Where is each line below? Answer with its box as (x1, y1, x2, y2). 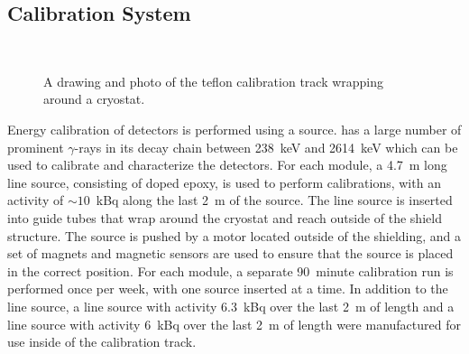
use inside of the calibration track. (7, 332, 197, 351)
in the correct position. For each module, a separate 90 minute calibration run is (7, 261, 454, 280)
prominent (7, 137, 64, 156)
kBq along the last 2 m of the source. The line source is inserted (96, 191, 453, 210)
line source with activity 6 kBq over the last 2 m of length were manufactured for (7, 314, 461, 333)
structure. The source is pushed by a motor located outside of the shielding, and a (7, 226, 462, 245)
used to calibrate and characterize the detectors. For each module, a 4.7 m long (7, 155, 447, 174)
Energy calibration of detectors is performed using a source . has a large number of (7, 119, 462, 138)
